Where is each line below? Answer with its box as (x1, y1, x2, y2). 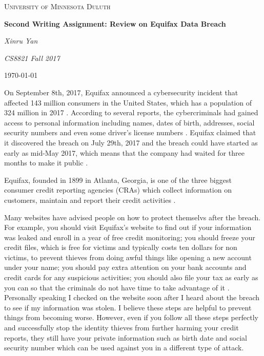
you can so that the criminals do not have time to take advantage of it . (4, 282, 230, 292)
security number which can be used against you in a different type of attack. (4, 342, 244, 353)
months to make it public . (4, 157, 88, 168)
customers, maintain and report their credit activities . (4, 194, 176, 205)
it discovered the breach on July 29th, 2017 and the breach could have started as (4, 137, 258, 148)
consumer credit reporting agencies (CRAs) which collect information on (4, 184, 232, 195)
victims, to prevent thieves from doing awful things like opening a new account (4, 252, 252, 262)
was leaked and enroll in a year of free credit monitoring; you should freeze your (4, 232, 255, 242)
